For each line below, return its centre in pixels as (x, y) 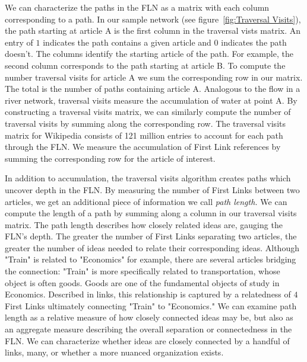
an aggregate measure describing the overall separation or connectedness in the (148, 329)
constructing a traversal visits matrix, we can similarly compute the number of (148, 112)
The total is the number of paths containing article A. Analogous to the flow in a (153, 89)
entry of (19, 42)
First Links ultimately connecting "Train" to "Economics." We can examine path (151, 305)
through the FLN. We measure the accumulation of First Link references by (143, 147)
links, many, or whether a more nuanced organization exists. (114, 352)
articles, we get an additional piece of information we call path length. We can (146, 201)
